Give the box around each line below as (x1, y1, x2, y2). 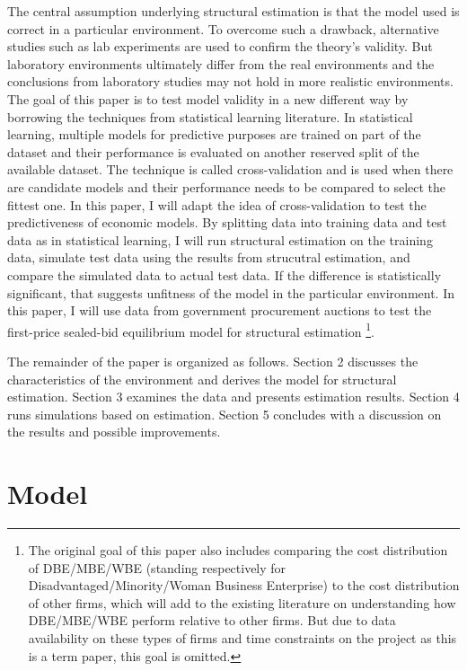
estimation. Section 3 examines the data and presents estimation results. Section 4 (7, 387, 460, 406)
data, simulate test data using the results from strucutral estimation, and (7, 248, 410, 267)
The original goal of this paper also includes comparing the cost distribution (28, 541, 448, 560)
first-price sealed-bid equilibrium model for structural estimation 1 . (7, 319, 374, 340)
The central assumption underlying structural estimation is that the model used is (7, 2, 460, 20)
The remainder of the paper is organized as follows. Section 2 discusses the (7, 351, 419, 370)
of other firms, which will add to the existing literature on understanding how (28, 593, 456, 612)
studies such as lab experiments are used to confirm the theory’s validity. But (7, 37, 433, 56)
